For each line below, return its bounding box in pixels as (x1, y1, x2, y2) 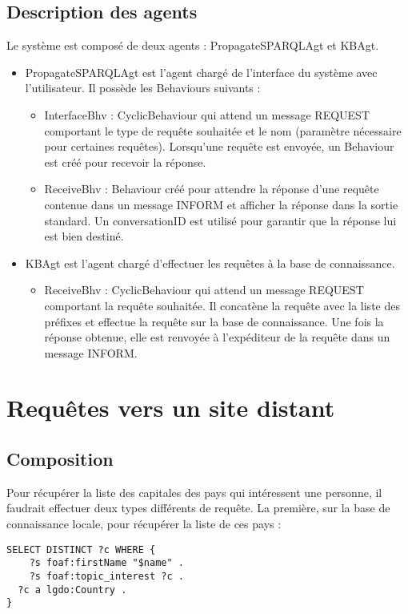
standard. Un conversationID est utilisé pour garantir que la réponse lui (44, 212, 397, 228)
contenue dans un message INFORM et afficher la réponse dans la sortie (44, 196, 398, 212)
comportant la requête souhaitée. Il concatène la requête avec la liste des (44, 297, 400, 313)
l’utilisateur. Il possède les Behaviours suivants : (25, 79, 261, 96)
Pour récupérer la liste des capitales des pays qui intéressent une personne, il (6, 483, 382, 500)
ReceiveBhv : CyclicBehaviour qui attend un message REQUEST (44, 281, 364, 298)
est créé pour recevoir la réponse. (44, 153, 206, 170)
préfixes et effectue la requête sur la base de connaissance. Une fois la (44, 313, 384, 329)
